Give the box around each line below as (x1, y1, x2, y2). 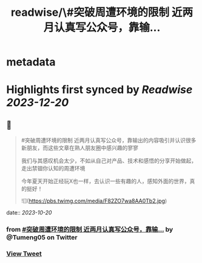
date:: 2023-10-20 (6, 209, 52, 216)
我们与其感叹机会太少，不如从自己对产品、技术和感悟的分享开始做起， (21, 157, 197, 164)
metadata (6, 55, 56, 69)
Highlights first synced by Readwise (6, 83, 193, 97)
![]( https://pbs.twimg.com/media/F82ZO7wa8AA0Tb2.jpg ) (21, 198, 167, 205)
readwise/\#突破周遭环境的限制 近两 (10, 5, 194, 19)
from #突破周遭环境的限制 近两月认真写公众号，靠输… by (6, 225, 173, 234)
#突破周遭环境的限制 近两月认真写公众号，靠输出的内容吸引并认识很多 (21, 137, 197, 144)
